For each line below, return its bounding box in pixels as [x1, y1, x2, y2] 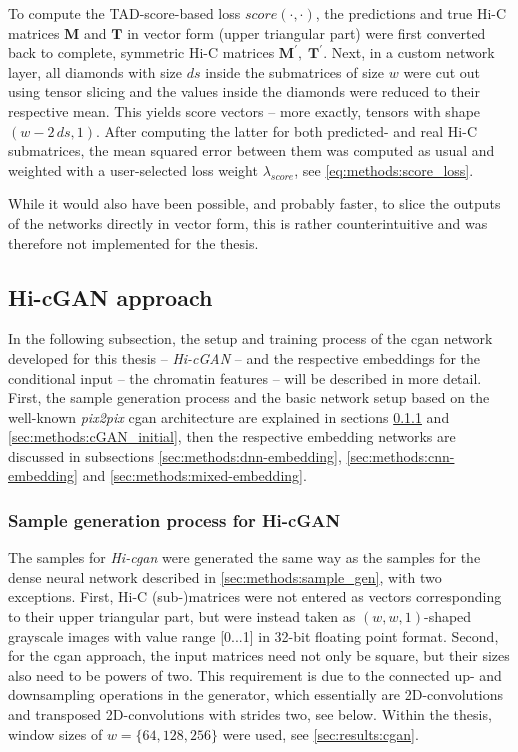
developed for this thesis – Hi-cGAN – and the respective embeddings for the [8, 347, 481, 368]
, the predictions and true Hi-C [315, 3, 507, 23]
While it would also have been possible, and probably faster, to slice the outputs [8, 193, 501, 214]
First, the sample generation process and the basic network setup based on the [8, 387, 490, 408]
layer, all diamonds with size [8, 61, 183, 82]
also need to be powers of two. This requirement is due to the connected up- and [8, 664, 502, 685]
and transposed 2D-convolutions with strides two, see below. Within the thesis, [8, 704, 492, 725]
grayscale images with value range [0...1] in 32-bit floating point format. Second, [8, 625, 499, 646]
